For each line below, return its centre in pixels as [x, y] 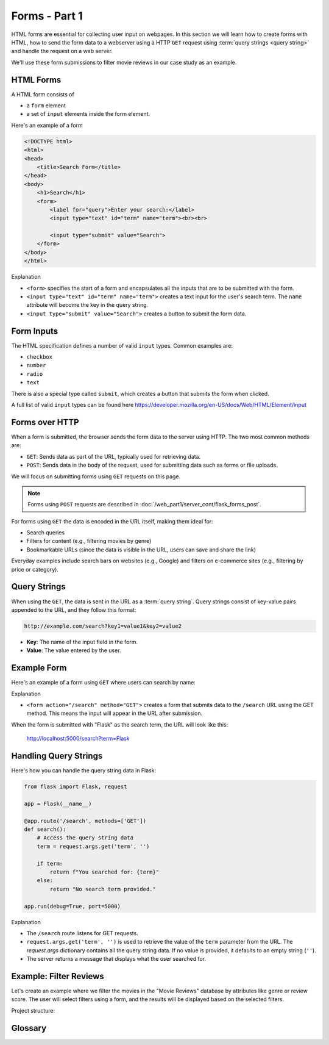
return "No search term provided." [103, 889]
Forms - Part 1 [47, 16]
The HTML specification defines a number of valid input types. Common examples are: [122, 345]
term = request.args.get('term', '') [93, 846]
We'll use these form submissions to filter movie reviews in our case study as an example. [124, 62]
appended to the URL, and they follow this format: [74, 609]
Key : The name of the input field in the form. [82, 642]
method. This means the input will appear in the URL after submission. [115, 713]
